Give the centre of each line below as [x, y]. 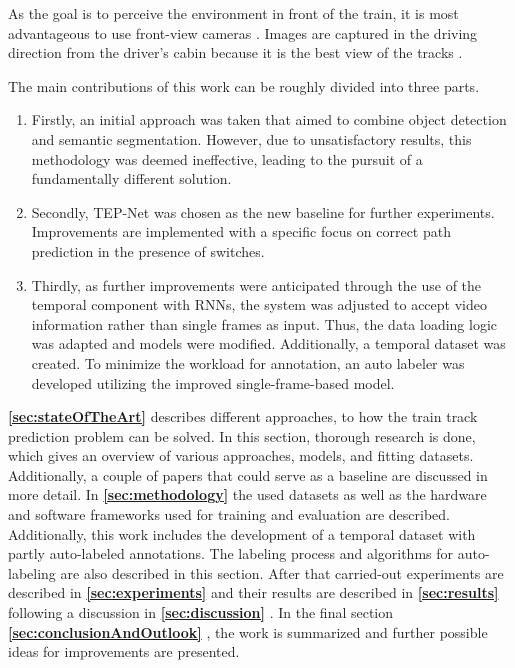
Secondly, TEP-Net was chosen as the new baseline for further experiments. [263, 211]
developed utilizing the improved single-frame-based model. [213, 382]
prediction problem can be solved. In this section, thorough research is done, [242, 435]
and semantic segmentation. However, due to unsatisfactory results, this [251, 138]
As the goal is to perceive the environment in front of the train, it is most [233, 13]
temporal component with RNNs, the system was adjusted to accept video [259, 304]
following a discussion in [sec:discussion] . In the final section [201, 612]
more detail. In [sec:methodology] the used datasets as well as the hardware [247, 494]
